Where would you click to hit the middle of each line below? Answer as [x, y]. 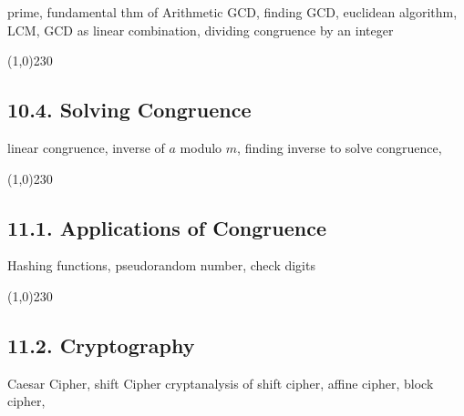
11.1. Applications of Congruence [167, 227]
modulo [201, 147]
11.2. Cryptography [101, 345]
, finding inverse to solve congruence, [340, 147]
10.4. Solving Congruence [129, 110]
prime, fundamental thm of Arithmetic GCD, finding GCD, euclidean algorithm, [232, 12]
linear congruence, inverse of [86, 147]
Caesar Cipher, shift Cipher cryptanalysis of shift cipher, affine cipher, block [221, 383]
